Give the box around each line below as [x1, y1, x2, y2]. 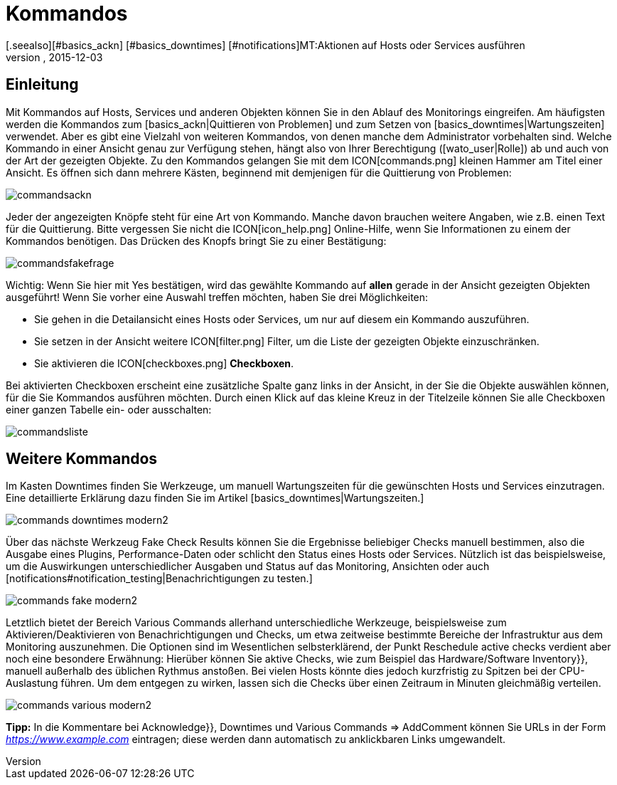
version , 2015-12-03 [6, 51, 103, 63]
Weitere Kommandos [6, 450, 158, 468]
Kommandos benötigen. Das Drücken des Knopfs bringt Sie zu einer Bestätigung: [6, 234, 387, 247]
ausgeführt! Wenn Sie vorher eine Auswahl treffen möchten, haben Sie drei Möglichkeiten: [6, 290, 429, 303]
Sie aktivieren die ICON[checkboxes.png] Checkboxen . [34, 357, 294, 369]
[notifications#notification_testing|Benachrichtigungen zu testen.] [6, 572, 313, 585]
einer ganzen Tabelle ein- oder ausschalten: [6, 403, 212, 416]
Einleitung [6, 75, 79, 94]
